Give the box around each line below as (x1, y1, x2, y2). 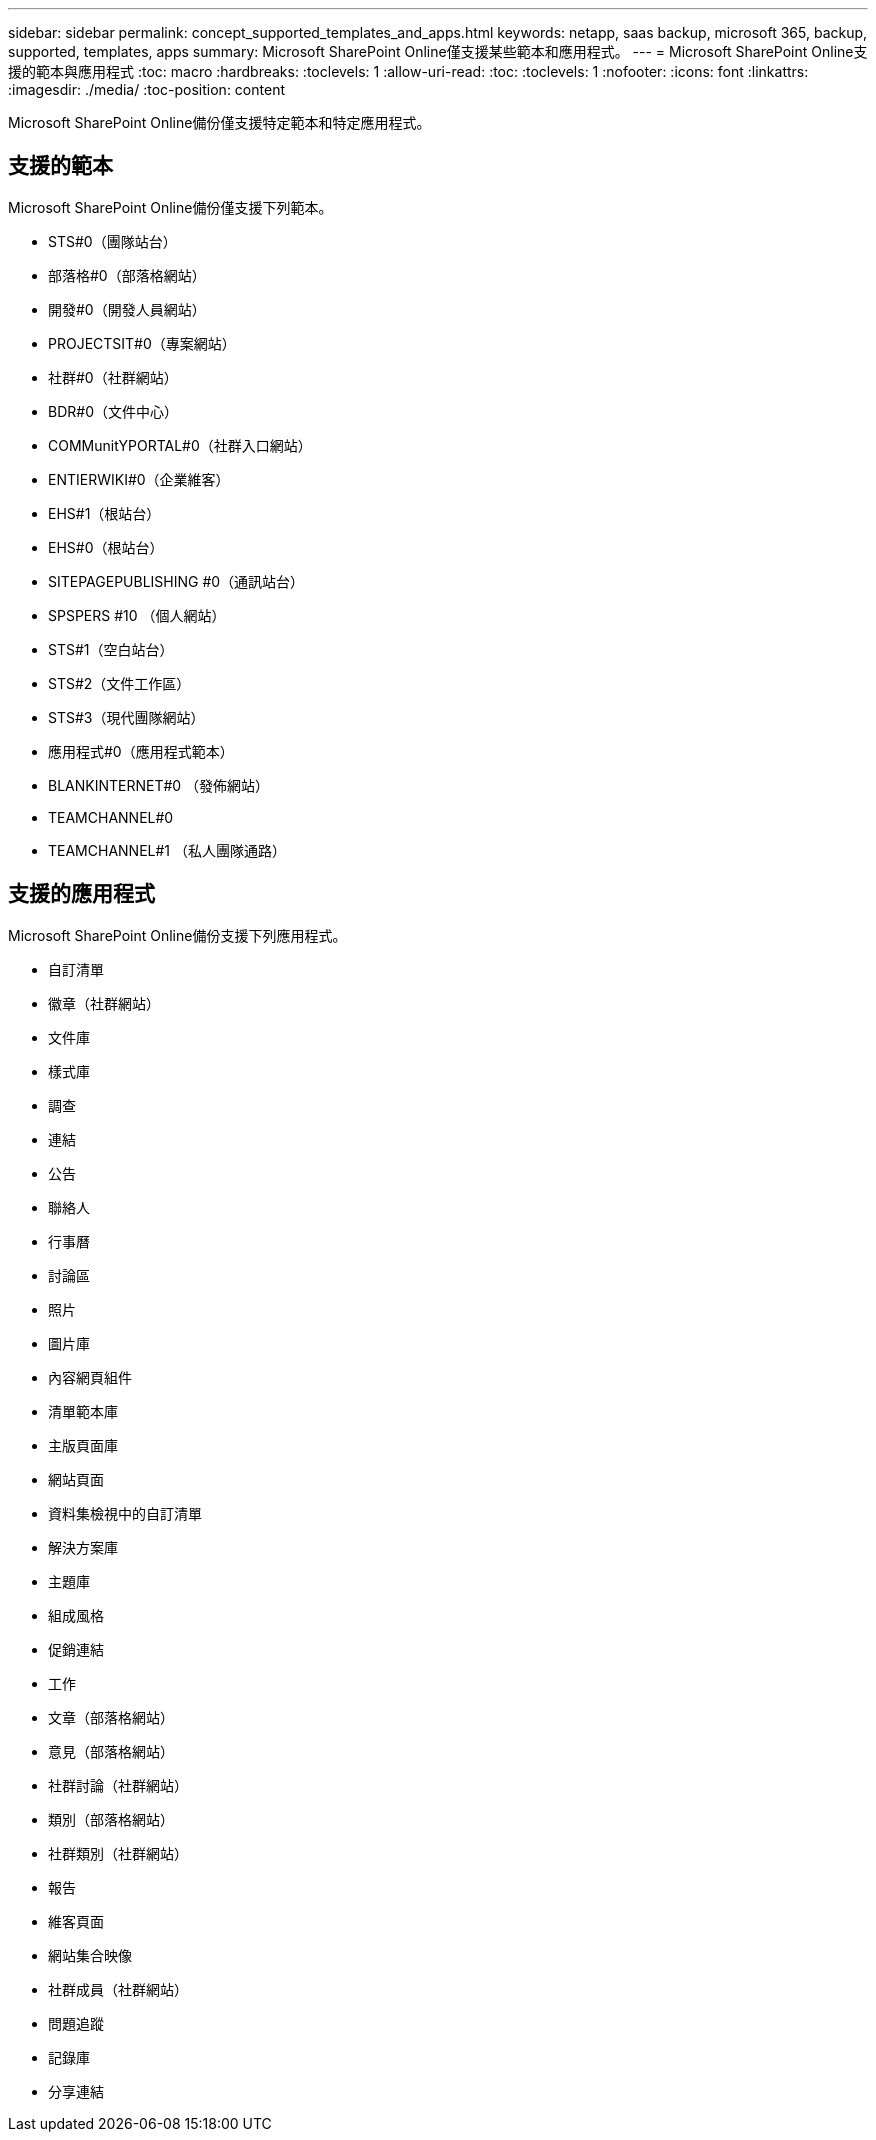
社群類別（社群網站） (48, 1844, 188, 1862)
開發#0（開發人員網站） (48, 300, 206, 318)
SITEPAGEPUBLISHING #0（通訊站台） (48, 572, 305, 590)
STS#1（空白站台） (48, 640, 174, 658)
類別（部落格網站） (48, 1810, 174, 1828)
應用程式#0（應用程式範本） (48, 742, 234, 760)
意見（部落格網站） (48, 1742, 174, 1760)
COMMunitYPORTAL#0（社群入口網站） (48, 436, 312, 454)
